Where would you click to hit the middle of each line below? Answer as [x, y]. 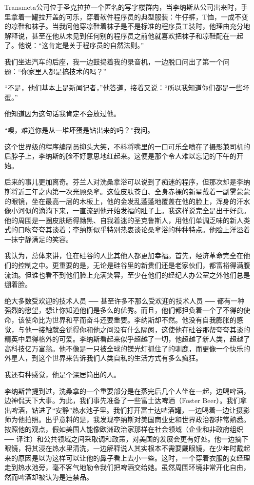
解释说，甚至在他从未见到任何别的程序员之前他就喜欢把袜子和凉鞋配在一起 [124, 35]
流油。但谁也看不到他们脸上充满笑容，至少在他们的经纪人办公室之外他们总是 [127, 274]
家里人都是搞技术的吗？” [67, 71]
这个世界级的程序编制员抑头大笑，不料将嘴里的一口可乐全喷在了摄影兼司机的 [127, 146]
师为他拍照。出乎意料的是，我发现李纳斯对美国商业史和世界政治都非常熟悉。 [127, 419]
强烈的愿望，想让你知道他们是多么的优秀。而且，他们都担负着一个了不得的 [124, 310]
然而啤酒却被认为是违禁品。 [49, 476]
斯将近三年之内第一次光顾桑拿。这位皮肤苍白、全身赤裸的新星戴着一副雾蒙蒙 [127, 191]
